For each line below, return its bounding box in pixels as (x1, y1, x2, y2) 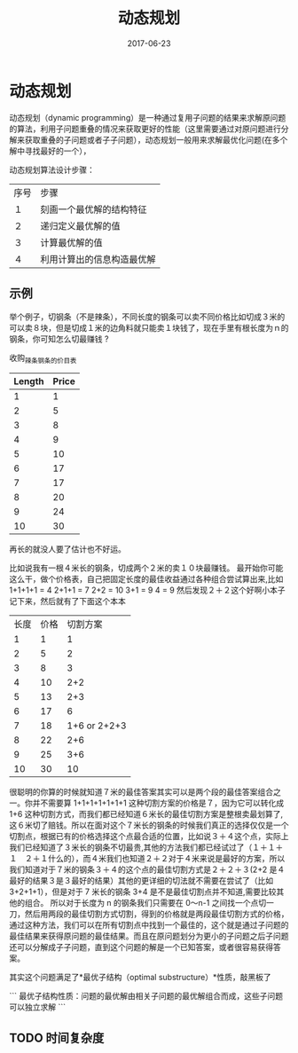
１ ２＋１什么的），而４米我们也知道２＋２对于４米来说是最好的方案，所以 (9, 853, 286, 864)
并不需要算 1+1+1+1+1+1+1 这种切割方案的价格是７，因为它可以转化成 (32, 798, 285, 808)
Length (13, 375, 44, 388)
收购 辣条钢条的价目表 (9, 352, 77, 365)
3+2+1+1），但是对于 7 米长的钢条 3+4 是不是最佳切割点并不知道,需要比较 (9, 886, 277, 897)
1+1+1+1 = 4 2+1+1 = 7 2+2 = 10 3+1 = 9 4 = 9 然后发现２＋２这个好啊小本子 (9, 585, 286, 595)
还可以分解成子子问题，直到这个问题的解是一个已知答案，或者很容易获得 (9, 942, 273, 953)
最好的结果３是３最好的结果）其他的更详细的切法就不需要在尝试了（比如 (9, 876, 273, 886)
